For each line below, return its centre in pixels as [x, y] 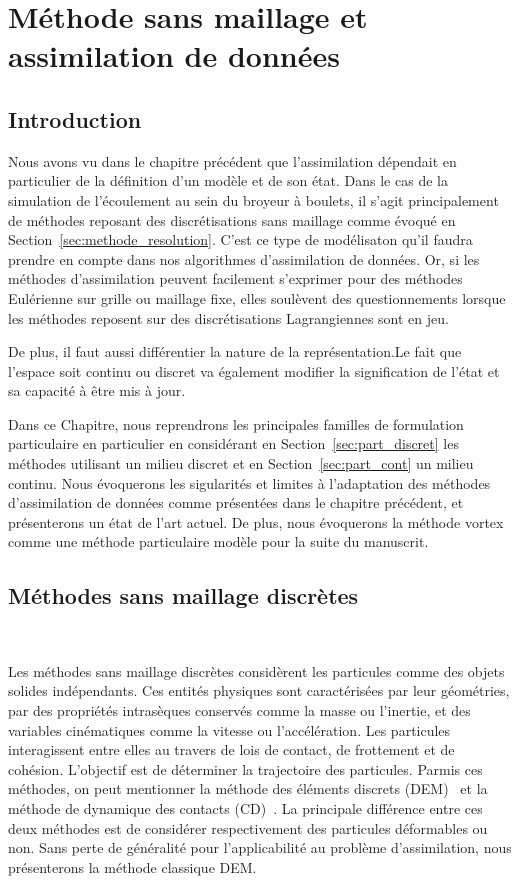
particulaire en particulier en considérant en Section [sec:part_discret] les [233, 443]
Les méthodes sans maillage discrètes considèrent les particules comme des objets [256, 670]
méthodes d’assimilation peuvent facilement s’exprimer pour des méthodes [235, 278]
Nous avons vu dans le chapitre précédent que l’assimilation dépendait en [232, 160]
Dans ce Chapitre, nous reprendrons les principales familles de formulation [236, 423]
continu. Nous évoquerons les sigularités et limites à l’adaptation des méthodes [249, 482]
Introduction [75, 118]
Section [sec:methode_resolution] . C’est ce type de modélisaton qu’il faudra [240, 239]
